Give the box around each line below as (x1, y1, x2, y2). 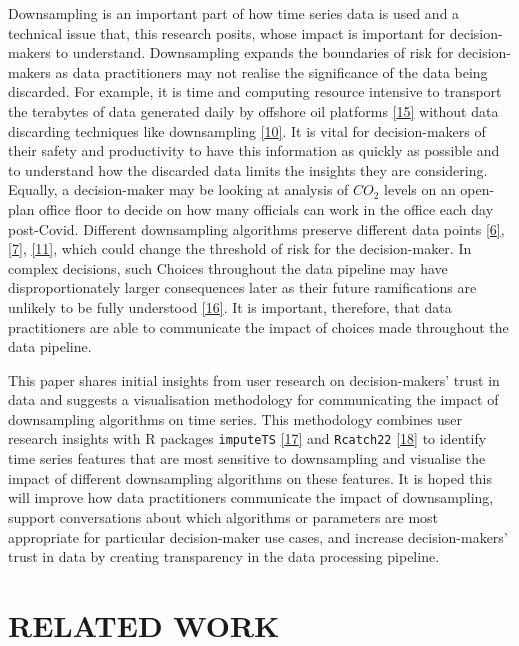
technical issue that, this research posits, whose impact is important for (8, 22, 446, 43)
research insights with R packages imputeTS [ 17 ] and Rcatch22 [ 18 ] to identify (8, 428, 487, 449)
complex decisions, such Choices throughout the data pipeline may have (8, 257, 448, 278)
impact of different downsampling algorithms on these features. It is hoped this (8, 467, 492, 488)
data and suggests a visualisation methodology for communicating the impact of (8, 389, 499, 410)
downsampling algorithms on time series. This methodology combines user (8, 408, 463, 429)
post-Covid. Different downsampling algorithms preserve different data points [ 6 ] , (8, 218, 505, 239)
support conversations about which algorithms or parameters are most (8, 506, 439, 527)
